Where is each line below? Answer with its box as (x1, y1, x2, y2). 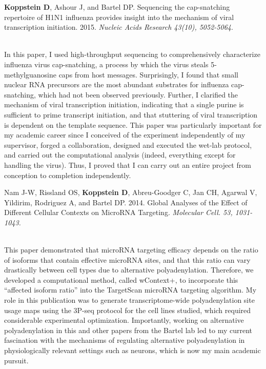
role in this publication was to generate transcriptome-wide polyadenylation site (4, 295, 255, 305)
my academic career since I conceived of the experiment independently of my (4, 129, 245, 140)
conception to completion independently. (4, 169, 131, 180)
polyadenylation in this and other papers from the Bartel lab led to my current (4, 324, 253, 335)
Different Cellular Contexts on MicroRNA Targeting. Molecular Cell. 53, (4, 207, 233, 218)
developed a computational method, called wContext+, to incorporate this (4, 274, 238, 285)
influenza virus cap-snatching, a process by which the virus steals (4, 59, 209, 69)
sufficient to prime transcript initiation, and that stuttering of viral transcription (4, 109, 258, 120)
